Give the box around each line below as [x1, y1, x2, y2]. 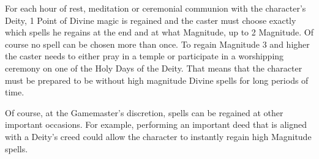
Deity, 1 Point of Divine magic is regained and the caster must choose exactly [5, 13, 296, 26]
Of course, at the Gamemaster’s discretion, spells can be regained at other [5, 106, 283, 119]
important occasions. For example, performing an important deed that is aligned [5, 118, 307, 131]
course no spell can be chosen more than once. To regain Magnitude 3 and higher [5, 37, 310, 50]
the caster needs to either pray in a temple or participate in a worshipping [5, 50, 284, 62]
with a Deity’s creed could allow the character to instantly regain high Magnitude [5, 130, 312, 142]
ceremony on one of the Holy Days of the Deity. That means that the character [5, 61, 302, 74]
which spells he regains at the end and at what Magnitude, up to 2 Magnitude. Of [5, 26, 313, 39]
